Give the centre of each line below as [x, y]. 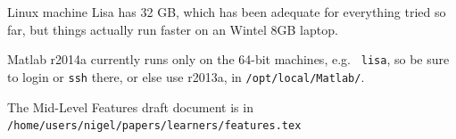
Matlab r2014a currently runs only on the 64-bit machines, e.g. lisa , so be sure [228, 59]
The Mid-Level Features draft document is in [130, 106]
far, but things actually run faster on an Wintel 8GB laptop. [173, 29]
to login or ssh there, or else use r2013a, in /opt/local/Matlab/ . [186, 76]
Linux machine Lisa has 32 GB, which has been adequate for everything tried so [227, 12]
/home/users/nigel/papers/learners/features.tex [154, 126]
